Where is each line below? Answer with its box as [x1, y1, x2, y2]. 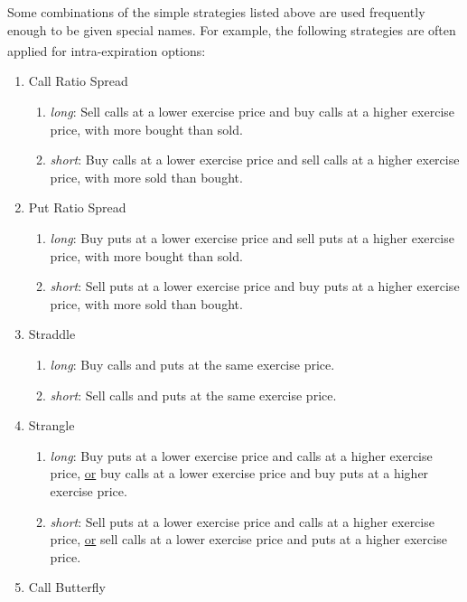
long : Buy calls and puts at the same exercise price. [50, 354, 335, 373]
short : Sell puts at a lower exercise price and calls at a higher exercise [50, 512, 434, 531]
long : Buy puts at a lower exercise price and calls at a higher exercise [50, 446, 433, 465]
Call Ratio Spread [28, 71, 128, 90]
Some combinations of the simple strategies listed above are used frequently [7, 3, 425, 21]
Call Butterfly [28, 578, 106, 597]
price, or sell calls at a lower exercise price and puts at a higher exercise [50, 530, 447, 549]
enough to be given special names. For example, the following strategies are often [7, 20, 456, 39]
